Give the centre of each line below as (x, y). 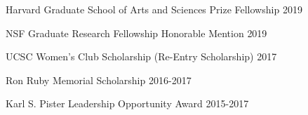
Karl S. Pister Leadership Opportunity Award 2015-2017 (127, 103)
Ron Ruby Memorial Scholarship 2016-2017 (99, 80)
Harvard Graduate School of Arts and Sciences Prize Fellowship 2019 (154, 9)
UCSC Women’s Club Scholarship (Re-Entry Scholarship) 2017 (141, 56)
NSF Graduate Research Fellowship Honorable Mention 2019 (136, 33)
